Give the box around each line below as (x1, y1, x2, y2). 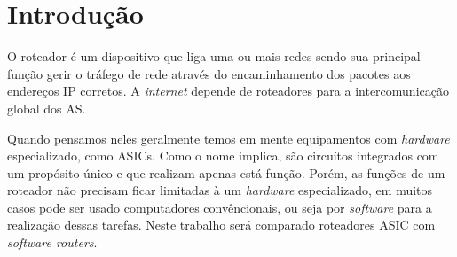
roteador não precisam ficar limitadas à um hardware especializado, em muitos (7, 181, 433, 199)
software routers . (7, 233, 98, 252)
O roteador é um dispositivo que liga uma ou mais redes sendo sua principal (7, 47, 421, 66)
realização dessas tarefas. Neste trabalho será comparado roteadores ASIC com (7, 215, 436, 234)
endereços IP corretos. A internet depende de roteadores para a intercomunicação (7, 82, 449, 100)
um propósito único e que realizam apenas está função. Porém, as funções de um (7, 163, 445, 182)
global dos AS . (7, 98, 86, 117)
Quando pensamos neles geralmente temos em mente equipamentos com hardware (7, 128, 450, 147)
